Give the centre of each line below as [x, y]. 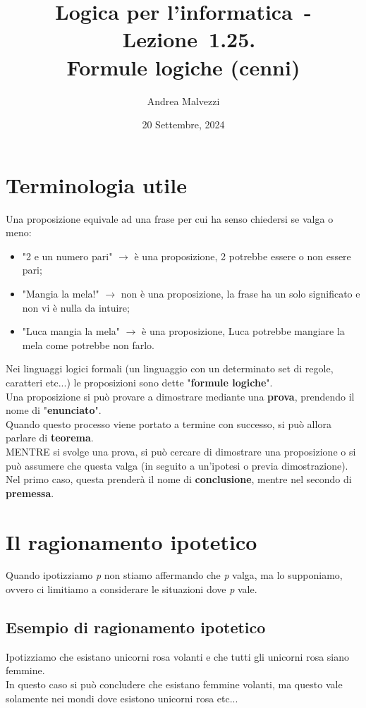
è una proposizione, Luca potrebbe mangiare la [243, 331]
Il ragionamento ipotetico [132, 541]
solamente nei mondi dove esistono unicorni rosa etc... [122, 698]
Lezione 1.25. [189, 39]
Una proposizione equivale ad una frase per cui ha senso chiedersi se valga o [170, 218]
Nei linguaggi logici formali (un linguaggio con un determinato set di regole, [170, 368]
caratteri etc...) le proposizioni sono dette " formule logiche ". [139, 382]
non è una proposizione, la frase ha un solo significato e [240, 293]
